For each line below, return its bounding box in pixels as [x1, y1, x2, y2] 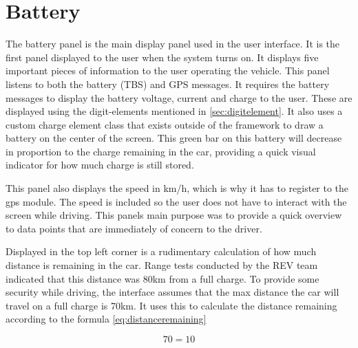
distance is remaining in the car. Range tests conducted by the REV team [6, 258, 318, 272]
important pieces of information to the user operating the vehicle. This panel [6, 63, 330, 78]
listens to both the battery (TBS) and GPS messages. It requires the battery [6, 76, 330, 91]
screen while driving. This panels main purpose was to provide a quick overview [6, 208, 342, 222]
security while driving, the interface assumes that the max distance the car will [6, 285, 339, 299]
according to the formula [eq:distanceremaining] [6, 312, 207, 326]
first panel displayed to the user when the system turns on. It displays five [6, 50, 319, 64]
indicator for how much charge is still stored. [6, 157, 194, 172]
